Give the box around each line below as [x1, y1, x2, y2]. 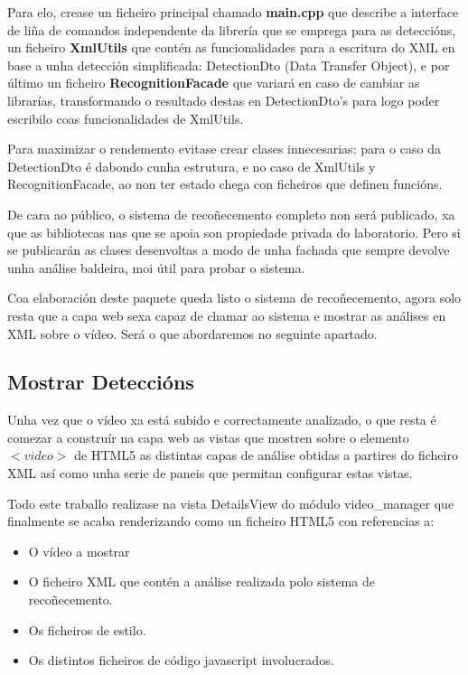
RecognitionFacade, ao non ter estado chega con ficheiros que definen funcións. [7, 174, 443, 193]
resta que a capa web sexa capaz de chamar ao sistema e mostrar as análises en [7, 305, 446, 324]
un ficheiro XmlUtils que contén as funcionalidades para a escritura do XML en [7, 38, 455, 57]
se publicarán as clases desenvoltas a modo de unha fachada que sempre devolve [7, 240, 450, 259]
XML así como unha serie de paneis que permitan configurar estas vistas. [7, 464, 413, 483]
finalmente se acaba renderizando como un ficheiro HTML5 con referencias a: [7, 511, 435, 530]
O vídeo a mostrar [28, 541, 130, 560]
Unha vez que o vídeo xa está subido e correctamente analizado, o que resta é [7, 410, 436, 429]
